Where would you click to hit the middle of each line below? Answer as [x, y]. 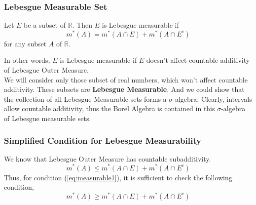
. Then [82, 25]
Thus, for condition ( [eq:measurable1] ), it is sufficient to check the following [118, 177]
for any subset [25, 43]
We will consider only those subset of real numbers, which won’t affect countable [126, 79]
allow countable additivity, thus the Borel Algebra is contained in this [110, 108]
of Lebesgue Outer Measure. [46, 70]
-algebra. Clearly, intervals [212, 99]
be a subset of [45, 25]
